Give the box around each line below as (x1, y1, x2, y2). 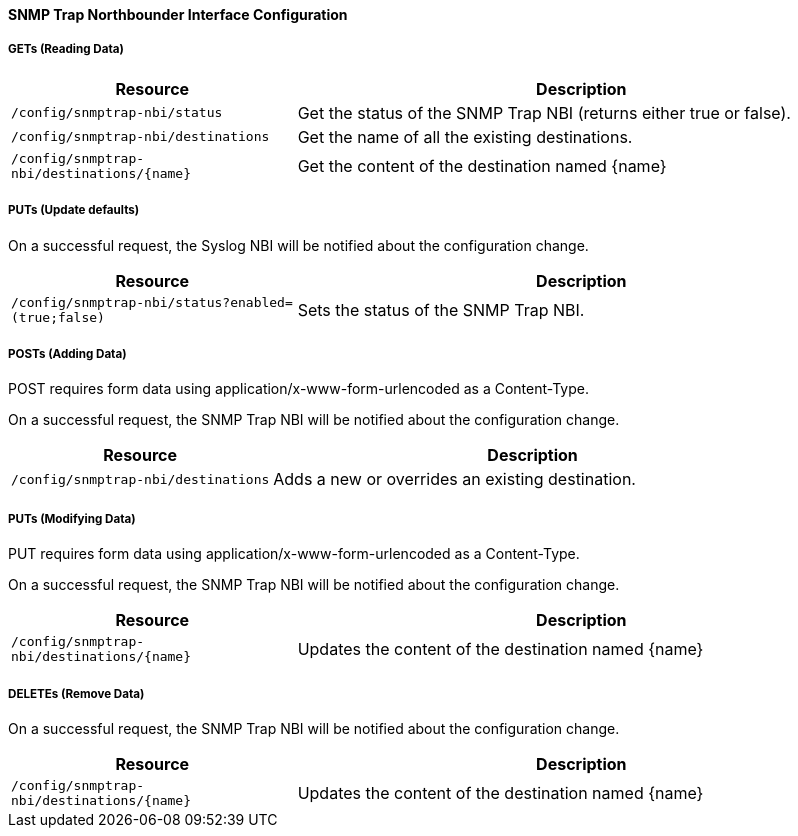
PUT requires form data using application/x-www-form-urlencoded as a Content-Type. (8, 545, 580, 563)
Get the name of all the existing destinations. (297, 126, 633, 147)
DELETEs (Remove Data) (8, 686, 145, 701)
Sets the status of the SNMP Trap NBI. (297, 299, 585, 320)
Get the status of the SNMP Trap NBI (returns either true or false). (297, 102, 791, 123)
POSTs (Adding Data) (8, 346, 127, 361)
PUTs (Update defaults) (8, 203, 140, 218)
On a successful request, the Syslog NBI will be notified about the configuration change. (8, 236, 589, 254)
